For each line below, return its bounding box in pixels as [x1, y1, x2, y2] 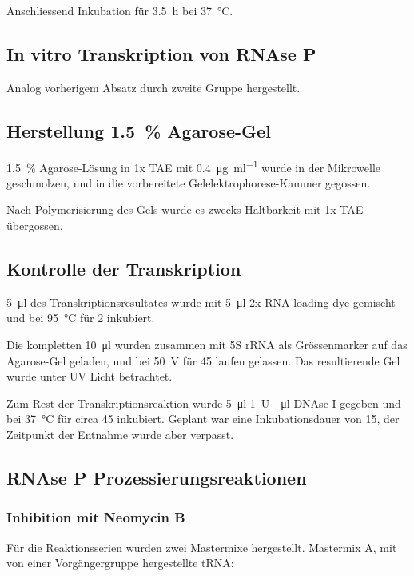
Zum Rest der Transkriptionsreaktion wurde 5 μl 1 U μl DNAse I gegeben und [6, 394, 401, 411]
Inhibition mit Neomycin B [6, 507, 185, 527]
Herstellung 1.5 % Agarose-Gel [6, 118, 271, 143]
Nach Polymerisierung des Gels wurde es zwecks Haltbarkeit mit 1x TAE [6, 201, 364, 218]
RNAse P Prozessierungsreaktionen [6, 465, 307, 489]
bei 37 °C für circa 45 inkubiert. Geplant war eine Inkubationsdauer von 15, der [6, 410, 400, 427]
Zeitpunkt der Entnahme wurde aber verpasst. [6, 425, 234, 442]
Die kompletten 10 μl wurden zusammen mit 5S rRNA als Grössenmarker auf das [6, 336, 408, 353]
